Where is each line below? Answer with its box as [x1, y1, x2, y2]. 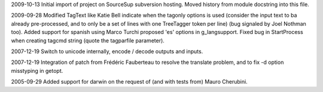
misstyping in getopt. [11, 67, 63, 74]
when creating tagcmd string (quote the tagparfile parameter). [11, 36, 164, 44]
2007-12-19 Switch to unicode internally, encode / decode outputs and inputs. [11, 48, 203, 55]
